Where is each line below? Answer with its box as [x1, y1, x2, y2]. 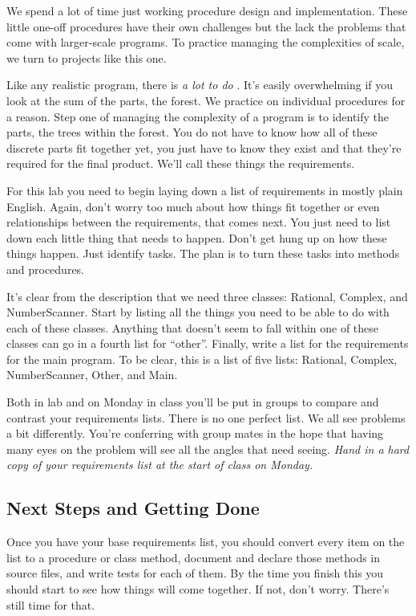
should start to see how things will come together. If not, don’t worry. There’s [6, 581, 390, 598]
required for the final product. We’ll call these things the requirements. [6, 155, 355, 172]
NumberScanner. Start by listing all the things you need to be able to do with [6, 304, 390, 320]
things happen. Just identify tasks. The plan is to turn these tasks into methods [6, 245, 400, 262]
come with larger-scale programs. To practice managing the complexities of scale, [6, 34, 405, 51]
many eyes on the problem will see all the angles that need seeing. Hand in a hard [6, 440, 410, 457]
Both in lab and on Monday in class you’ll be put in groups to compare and [6, 394, 379, 410]
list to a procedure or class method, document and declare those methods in [6, 549, 381, 565]
